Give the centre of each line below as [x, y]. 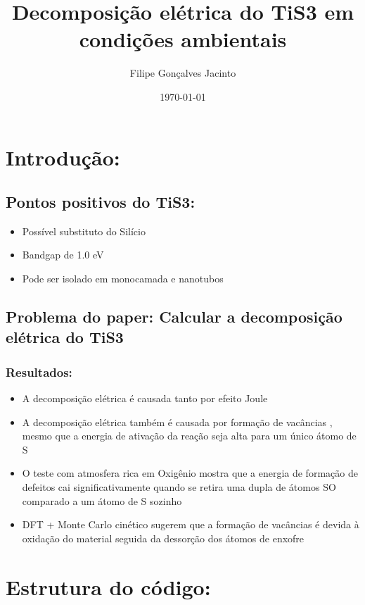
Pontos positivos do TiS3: [101, 202]
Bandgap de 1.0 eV [63, 255]
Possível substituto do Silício [84, 231]
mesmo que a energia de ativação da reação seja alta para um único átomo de [189, 436]
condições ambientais [183, 39]
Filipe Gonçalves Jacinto [183, 73]
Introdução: [63, 157]
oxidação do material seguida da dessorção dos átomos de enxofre [163, 538]
